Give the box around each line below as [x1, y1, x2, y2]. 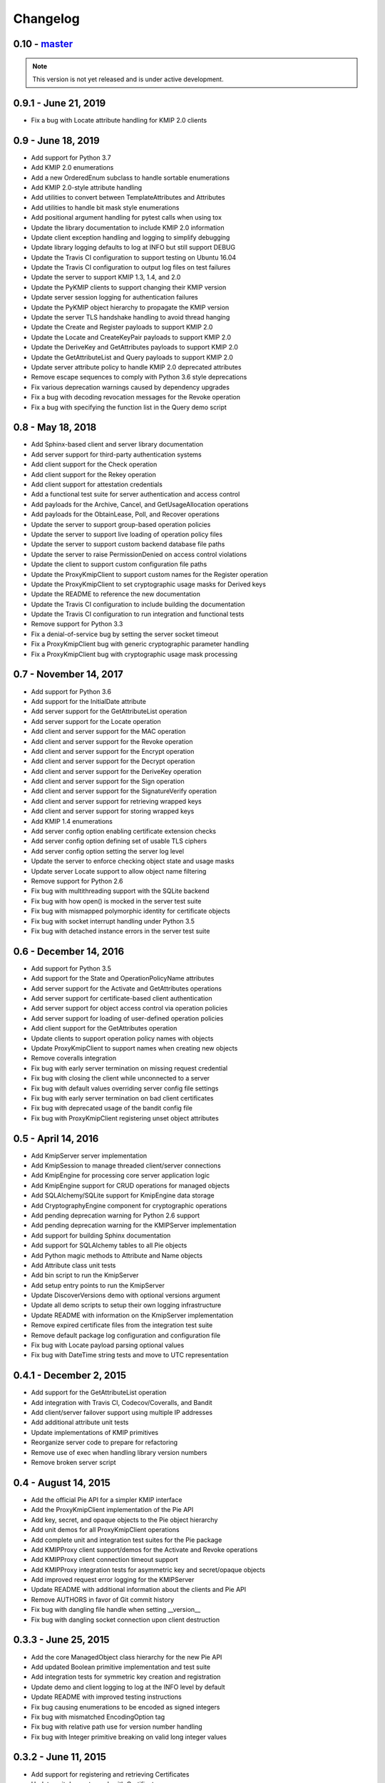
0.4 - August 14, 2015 [13, 1476, 111, 1488]
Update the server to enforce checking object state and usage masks [31, 857, 235, 866]
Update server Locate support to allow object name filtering [31, 867, 207, 875]
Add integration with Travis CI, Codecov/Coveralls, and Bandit [31, 1398, 213, 1406]
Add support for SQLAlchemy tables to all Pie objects [31, 1241, 188, 1250]
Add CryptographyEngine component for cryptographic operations [31, 1201, 227, 1210]
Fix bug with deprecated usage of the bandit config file [31, 1104, 192, 1113]
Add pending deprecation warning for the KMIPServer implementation [31, 1221, 237, 1230]
